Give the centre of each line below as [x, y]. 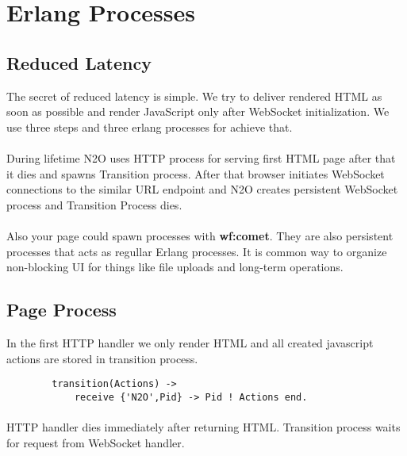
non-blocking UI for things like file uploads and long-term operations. [175, 267]
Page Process [61, 310]
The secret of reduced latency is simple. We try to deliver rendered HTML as [194, 96]
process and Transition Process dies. [94, 204]
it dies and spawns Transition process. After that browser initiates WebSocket [196, 173]
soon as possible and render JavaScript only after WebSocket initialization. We [198, 111]
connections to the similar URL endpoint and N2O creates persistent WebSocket [202, 189]
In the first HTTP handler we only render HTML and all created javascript [190, 342]
